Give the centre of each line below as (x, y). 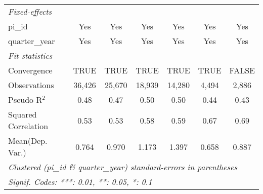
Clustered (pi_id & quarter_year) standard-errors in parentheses (123, 167)
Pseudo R (25, 100)
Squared (23, 114)
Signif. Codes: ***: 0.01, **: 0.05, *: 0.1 (80, 182)
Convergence (30, 70)
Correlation (28, 126)
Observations (31, 85)
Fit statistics (30, 55)
